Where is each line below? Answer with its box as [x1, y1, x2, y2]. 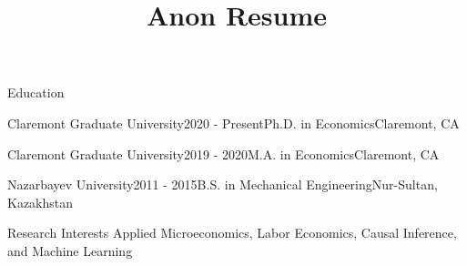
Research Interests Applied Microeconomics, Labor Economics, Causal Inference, [7, 223, 457, 242]
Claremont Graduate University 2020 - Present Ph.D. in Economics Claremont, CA [7, 113, 460, 132]
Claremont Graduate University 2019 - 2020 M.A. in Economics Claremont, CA [7, 144, 440, 163]
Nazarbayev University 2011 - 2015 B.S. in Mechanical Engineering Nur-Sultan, [7, 175, 438, 194]
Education [7, 83, 65, 102]
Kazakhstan [7, 192, 74, 211]
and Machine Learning [7, 240, 133, 260]
